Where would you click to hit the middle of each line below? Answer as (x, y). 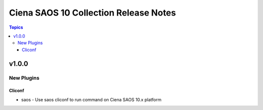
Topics (16, 27)
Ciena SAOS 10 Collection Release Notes (93, 13)
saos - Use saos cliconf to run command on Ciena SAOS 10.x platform (91, 99)
